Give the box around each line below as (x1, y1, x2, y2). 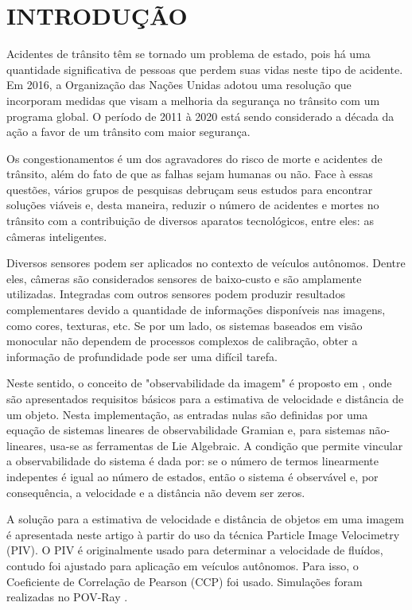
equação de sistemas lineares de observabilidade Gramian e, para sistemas (6, 422, 366, 438)
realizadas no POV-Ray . (6, 589, 128, 605)
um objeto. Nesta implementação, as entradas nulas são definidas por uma (6, 406, 368, 422)
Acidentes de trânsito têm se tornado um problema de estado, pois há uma (6, 45, 371, 62)
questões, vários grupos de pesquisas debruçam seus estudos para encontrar (6, 181, 373, 197)
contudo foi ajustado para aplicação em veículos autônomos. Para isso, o (6, 557, 359, 573)
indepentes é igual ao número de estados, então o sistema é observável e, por (6, 468, 379, 484)
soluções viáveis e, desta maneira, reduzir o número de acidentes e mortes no (6, 196, 379, 213)
